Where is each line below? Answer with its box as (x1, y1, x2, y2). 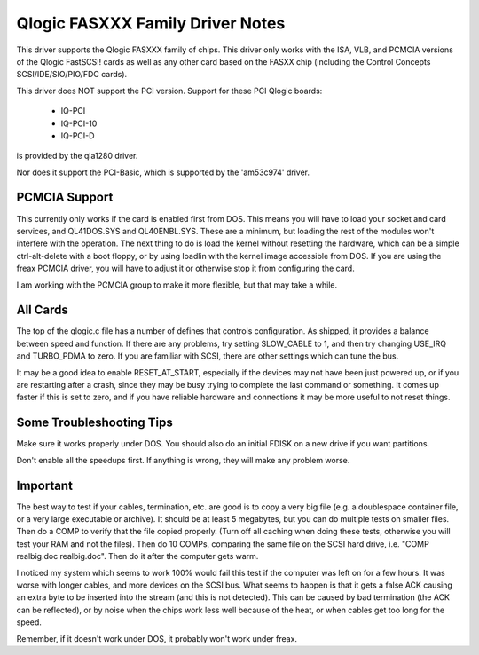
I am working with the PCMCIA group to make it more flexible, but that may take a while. (16, 280, 337, 290)
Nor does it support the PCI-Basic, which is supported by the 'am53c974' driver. (16, 167, 310, 178)
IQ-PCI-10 (60, 118, 98, 129)
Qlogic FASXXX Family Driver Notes (16, 13, 286, 33)
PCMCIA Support (16, 190, 114, 205)
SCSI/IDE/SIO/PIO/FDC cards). (16, 69, 128, 80)
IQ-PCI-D (60, 130, 95, 141)
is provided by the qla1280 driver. (16, 151, 138, 162)
